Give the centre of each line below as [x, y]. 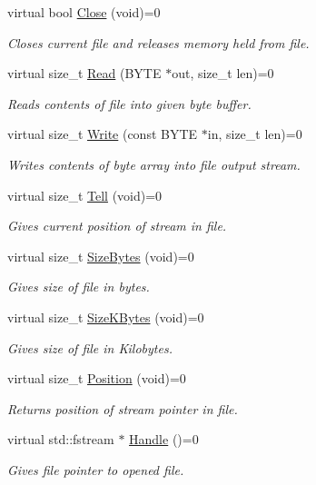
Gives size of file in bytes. [79, 287]
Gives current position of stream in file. [117, 226]
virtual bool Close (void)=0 [84, 12]
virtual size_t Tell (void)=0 [85, 195]
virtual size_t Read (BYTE [84, 73]
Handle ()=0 [164, 439]
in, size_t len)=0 [255, 134]
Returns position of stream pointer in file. [123, 408]
